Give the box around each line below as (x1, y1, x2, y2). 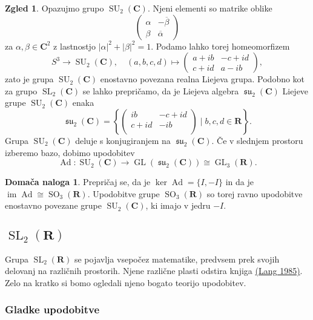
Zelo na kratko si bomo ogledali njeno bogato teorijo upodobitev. (5, 276, 246, 289)
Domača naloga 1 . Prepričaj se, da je (5, 175, 151, 188)
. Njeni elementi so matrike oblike (147, 2, 272, 14)
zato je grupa (5, 73, 54, 85)
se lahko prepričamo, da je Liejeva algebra (82, 84, 239, 97)
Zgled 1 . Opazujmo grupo (5, 2, 104, 14)
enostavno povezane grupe (5, 199, 102, 212)
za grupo (5, 84, 38, 97)
